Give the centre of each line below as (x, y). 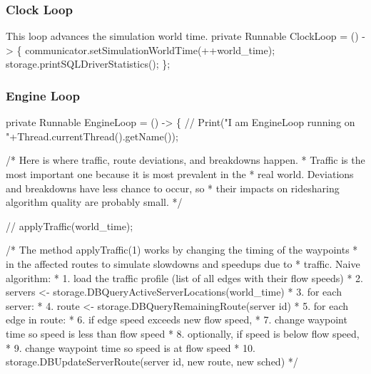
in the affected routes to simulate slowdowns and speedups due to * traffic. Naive (183, 263)
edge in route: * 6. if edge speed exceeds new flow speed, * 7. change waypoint (177, 320)
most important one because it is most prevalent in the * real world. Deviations (180, 174)
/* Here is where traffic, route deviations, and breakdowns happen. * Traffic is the (185, 160)
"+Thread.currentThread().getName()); (92, 136)
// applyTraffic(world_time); (70, 225)
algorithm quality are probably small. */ (94, 202)
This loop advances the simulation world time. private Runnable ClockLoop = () (182, 36)
